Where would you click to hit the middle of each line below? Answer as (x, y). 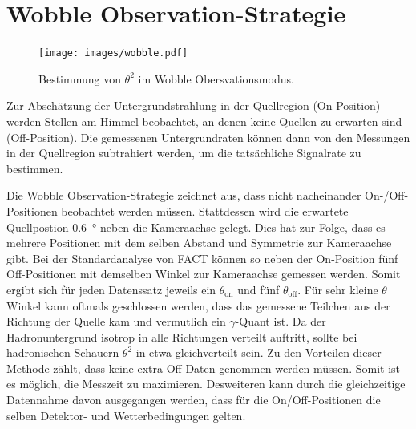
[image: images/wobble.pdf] (113, 53)
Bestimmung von (80, 78)
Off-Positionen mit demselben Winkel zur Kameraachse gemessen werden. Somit (204, 274)
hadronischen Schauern (63, 352)
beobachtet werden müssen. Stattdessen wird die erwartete (205, 210)
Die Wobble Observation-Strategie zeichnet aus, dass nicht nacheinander (184, 195)
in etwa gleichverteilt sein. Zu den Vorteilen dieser (258, 352)
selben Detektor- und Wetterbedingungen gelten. (126, 415)
